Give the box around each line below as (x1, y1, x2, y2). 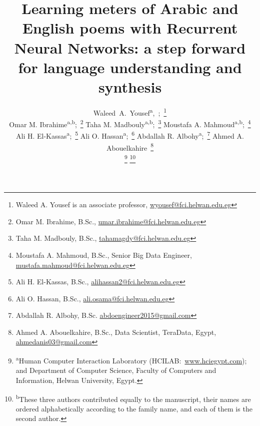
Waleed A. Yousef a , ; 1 (93, 106, 167, 118)
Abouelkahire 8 (106, 141, 154, 153)
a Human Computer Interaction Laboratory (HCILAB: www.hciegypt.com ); (15, 354, 247, 365)
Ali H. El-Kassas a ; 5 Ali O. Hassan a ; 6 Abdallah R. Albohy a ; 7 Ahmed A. (16, 129, 244, 141)
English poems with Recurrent (22, 18, 238, 38)
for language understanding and (18, 57, 242, 77)
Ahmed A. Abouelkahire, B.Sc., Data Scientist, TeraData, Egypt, (15, 326, 216, 337)
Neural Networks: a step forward (14, 37, 246, 58)
